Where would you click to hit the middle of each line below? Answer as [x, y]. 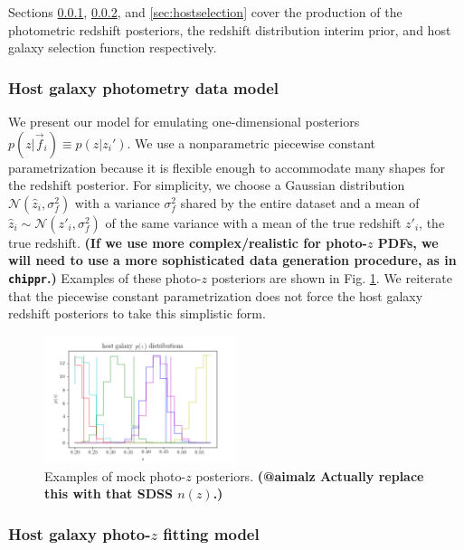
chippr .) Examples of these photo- [105, 277]
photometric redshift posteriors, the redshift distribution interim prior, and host [230, 29]
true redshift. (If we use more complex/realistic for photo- [188, 242]
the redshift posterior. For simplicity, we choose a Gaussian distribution [207, 185]
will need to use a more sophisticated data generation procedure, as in [232, 260]
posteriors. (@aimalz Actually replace [310, 475]
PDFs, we [408, 242]
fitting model [211, 533]
